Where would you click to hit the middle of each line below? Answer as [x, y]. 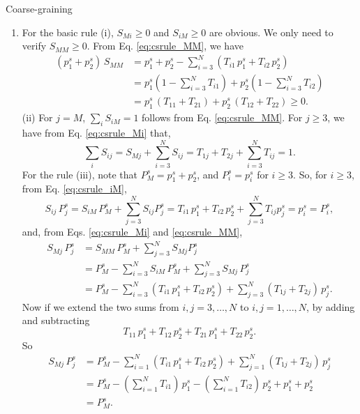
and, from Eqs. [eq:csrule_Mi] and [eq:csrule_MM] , [132, 232]
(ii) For [37, 117]
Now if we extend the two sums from [100, 306]
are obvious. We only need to [271, 32]
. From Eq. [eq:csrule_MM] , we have [165, 46]
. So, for [310, 174]
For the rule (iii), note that [80, 174]
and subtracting [56, 320]
